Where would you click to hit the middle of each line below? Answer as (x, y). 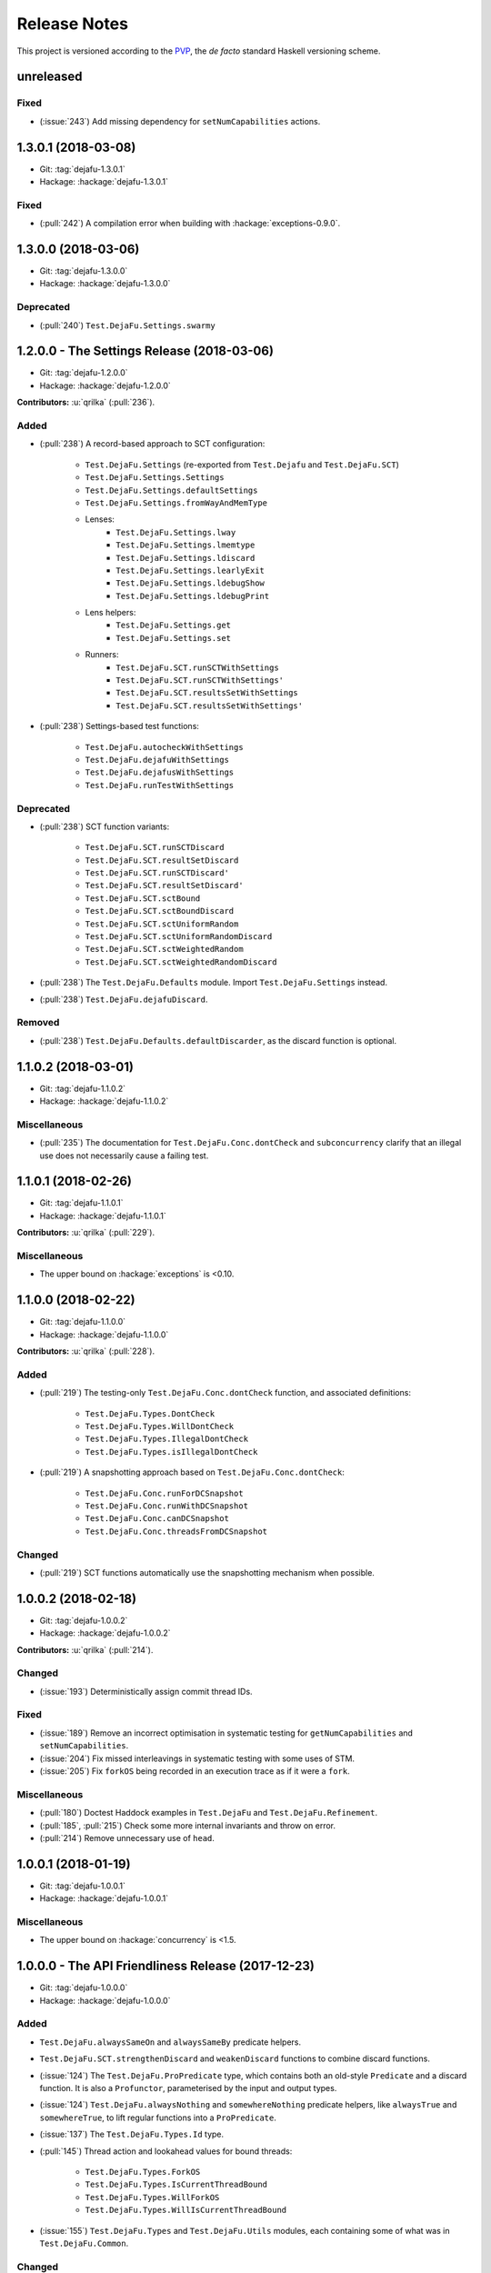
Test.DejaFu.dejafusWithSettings (160, 772)
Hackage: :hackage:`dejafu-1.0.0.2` (105, 1633)
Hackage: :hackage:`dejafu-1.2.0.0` (105, 386)
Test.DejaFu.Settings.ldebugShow (190, 583)
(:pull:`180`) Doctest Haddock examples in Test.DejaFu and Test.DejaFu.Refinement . (208, 1813)
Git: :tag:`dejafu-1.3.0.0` (84, 271)
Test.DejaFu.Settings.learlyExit (190, 570)
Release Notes (73, 24)
